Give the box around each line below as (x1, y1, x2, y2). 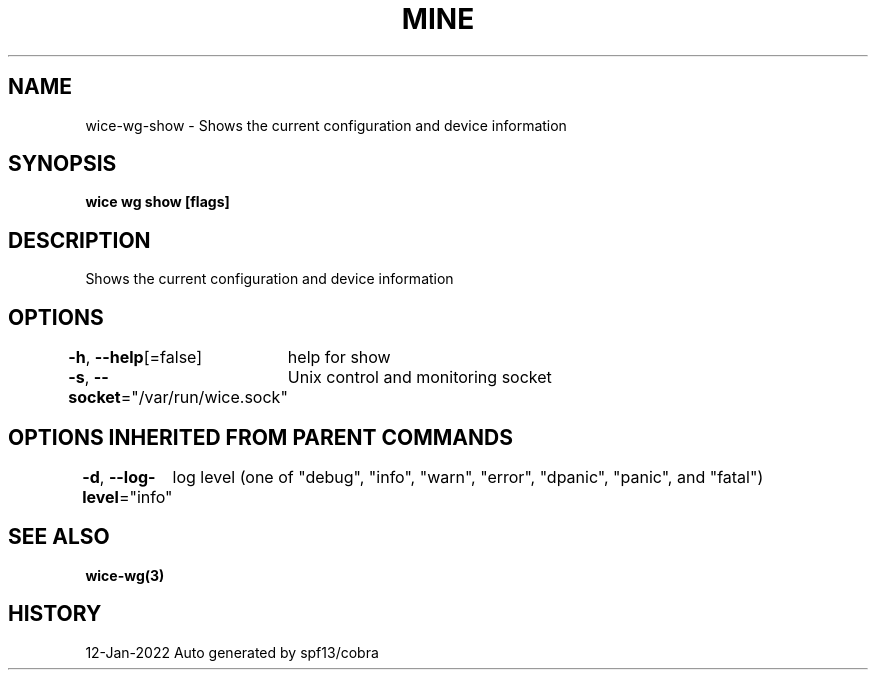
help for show (287, 347, 391, 368)
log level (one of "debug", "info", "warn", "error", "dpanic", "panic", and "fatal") (172, 466, 764, 487)
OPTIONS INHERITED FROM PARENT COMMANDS (8, 424, 513, 450)
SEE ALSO (8, 524, 110, 550)
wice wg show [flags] (85, 193, 230, 211)
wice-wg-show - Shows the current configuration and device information (85, 116, 567, 134)
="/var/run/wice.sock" (120, 387, 288, 408)
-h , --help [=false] (68, 347, 203, 368)
